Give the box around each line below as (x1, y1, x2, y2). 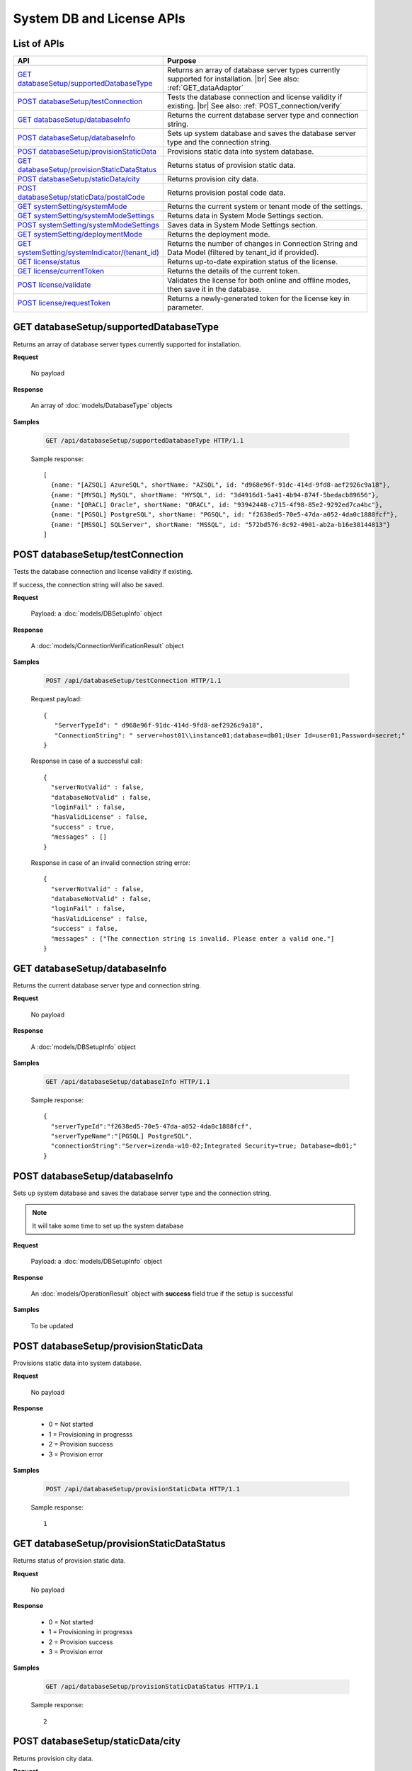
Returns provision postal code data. (167, 188, 286, 198)
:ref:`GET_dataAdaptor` (167, 83, 244, 93)
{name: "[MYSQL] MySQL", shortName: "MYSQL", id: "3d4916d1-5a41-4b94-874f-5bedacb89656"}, (50, 491, 379, 499)
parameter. (167, 302, 204, 312)
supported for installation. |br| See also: (167, 74, 299, 84)
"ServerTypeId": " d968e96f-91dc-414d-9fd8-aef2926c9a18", (54, 721, 264, 730)
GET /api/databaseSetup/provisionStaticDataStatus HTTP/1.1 (45, 1682, 259, 1691)
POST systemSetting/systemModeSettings (17, 220, 159, 230)
